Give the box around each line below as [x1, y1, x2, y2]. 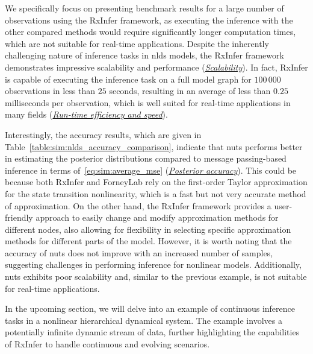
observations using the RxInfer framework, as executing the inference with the [5, 13, 293, 26]
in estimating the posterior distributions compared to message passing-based [5, 152, 287, 165]
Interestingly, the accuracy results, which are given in [5, 128, 202, 141]
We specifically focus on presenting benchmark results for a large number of [5, 2, 284, 14]
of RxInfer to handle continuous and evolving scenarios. [5, 338, 210, 350]
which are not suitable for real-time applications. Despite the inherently [5, 37, 269, 49]
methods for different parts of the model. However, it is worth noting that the [5, 235, 292, 247]
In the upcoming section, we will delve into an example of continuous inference [5, 302, 296, 315]
